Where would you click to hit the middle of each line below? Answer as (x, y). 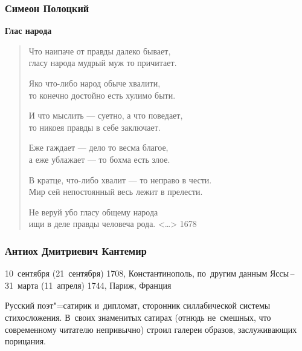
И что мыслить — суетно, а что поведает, (106, 115)
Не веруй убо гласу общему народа (93, 212)
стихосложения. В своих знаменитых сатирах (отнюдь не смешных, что (138, 317)
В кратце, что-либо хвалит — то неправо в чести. (120, 179)
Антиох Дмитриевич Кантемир (76, 250)
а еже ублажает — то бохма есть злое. (99, 159)
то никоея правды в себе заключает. (95, 127)
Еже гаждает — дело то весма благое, (98, 147)
